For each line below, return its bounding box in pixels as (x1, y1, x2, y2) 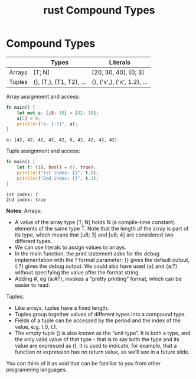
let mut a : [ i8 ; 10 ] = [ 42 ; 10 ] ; (17, 110, 99, 116)
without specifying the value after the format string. (14, 268, 141, 276)
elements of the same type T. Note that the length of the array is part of (14, 225, 189, 232)
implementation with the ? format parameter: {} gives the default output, (14, 256, 190, 263)
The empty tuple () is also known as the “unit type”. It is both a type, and (14, 329, 191, 336)
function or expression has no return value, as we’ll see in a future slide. (14, 348, 190, 355)
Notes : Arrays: (6, 207, 42, 214)
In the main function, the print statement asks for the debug (14, 250, 160, 257)
